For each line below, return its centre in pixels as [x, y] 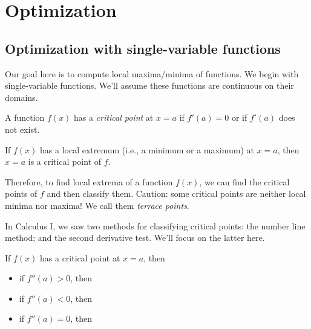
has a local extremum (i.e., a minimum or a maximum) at [147, 149]
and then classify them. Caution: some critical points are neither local [176, 193]
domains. [21, 97]
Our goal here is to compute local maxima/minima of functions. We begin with [152, 73]
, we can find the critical [244, 181]
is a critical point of [65, 161]
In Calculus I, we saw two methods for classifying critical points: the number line [155, 225]
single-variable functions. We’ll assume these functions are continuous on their [149, 85]
